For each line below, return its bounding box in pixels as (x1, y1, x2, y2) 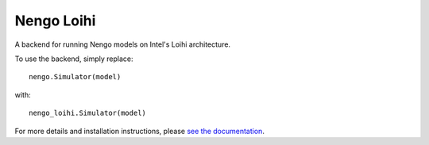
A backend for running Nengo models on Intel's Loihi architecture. (14, 40, 230, 49)
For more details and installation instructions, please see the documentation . (14, 126, 265, 135)
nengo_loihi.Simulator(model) (29, 109, 147, 118)
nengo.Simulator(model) (29, 72, 122, 82)
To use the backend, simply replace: (14, 54, 134, 63)
